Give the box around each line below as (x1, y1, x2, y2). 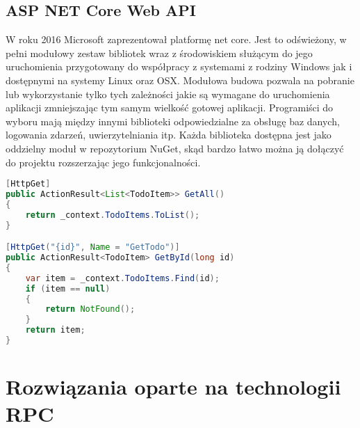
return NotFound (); (45, 304, 136, 315)
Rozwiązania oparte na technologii (6, 372, 341, 401)
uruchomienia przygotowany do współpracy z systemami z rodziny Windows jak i (6, 59, 352, 74)
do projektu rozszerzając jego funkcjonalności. (6, 154, 201, 169)
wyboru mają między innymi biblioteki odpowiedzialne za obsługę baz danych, (6, 113, 340, 128)
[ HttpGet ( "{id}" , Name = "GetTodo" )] (6, 242, 180, 253)
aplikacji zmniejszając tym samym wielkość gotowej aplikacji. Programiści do (6, 100, 334, 115)
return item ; (25, 325, 85, 335)
